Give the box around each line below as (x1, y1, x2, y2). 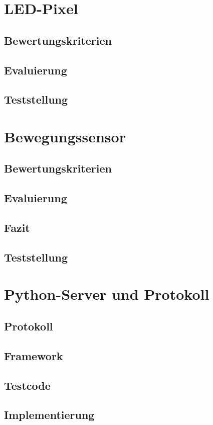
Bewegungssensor (4, 126, 126, 146)
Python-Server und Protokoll (4, 284, 209, 304)
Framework (4, 348, 63, 363)
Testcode (4, 377, 51, 393)
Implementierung (4, 407, 95, 422)
